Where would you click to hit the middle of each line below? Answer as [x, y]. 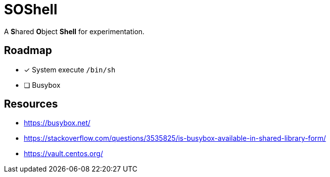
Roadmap [28, 51]
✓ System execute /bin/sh [70, 69]
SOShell [31, 9]
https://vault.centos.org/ [64, 154]
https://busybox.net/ [57, 123]
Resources [31, 104]
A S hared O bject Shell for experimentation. [74, 31]
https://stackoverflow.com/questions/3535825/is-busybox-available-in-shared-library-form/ [175, 138]
